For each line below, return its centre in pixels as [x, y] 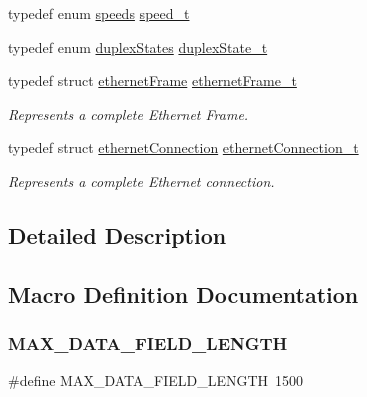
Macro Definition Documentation [183, 293]
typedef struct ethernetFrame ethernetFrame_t [152, 80]
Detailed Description [117, 234]
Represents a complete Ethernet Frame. [128, 113]
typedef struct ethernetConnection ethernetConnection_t [183, 147]
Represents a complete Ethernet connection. [141, 180]
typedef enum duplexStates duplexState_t [138, 46]
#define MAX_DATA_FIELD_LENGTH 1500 [156, 380]
